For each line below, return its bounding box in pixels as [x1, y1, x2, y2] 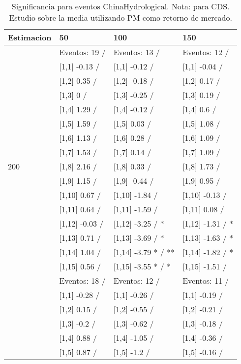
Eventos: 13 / [113, 46, 160, 58]
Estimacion [8, 32, 52, 43]
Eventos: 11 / [182, 275, 229, 286]
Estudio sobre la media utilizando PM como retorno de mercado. [9, 12, 232, 23]
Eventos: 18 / [59, 275, 106, 286]
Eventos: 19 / [59, 46, 106, 58]
